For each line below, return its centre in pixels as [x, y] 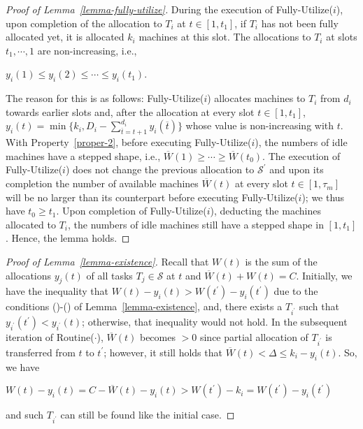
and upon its [297, 169]
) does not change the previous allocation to [160, 169]
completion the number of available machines [102, 183]
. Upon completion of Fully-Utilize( [131, 211]
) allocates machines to [256, 98]
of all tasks [109, 275]
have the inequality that [57, 291]
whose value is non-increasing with [260, 125]
